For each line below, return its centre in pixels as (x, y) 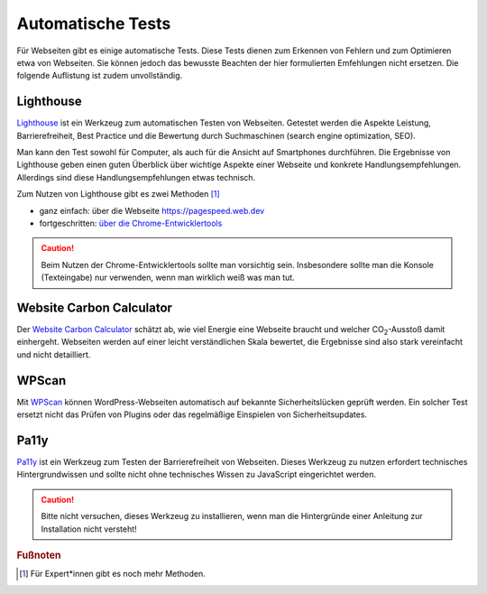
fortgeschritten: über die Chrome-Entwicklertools (131, 223)
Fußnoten (39, 555)
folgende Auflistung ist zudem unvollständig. (100, 76)
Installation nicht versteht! (89, 529)
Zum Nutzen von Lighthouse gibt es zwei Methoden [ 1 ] (118, 194)
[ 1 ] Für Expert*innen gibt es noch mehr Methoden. (113, 574)
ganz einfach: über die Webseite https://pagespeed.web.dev (152, 210)
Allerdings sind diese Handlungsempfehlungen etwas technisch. (136, 177)
